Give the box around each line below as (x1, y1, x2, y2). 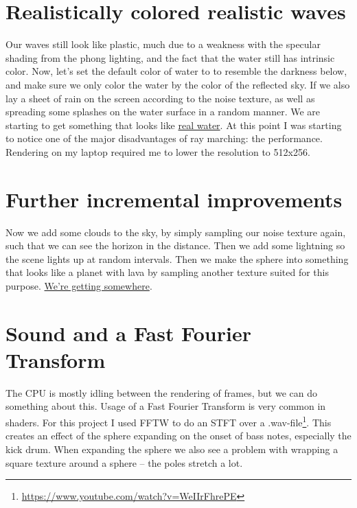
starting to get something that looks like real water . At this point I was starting (5, 117, 342, 132)
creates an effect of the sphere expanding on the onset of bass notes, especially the (5, 428, 352, 443)
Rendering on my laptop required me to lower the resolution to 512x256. (5, 144, 310, 159)
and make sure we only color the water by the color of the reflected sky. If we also (5, 77, 350, 91)
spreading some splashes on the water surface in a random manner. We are (5, 104, 320, 119)
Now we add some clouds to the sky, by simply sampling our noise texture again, (5, 224, 346, 239)
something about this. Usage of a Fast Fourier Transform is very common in (5, 399, 326, 413)
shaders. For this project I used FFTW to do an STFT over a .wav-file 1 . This (5, 413, 332, 429)
